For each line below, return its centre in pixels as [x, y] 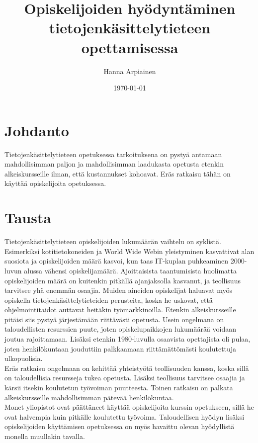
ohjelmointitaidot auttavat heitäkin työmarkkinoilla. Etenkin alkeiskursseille [120, 310]
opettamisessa [130, 47]
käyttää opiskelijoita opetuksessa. [55, 183]
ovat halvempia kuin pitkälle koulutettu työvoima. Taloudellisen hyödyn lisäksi [125, 416]
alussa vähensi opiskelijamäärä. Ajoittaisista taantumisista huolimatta [130, 270]
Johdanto [37, 130]
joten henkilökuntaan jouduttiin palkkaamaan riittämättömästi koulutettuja [121, 348]
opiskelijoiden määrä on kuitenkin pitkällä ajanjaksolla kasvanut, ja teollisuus [123, 280]
